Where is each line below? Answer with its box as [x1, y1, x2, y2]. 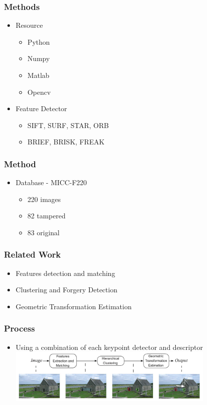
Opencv [27, 86, 51, 97]
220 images [27, 194, 61, 204]
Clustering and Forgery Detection [15, 284, 117, 295]
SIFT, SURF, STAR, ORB [27, 120, 109, 130]
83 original [27, 227, 60, 237]
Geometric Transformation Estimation [15, 301, 132, 311]
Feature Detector [15, 103, 67, 114]
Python [27, 36, 50, 47]
